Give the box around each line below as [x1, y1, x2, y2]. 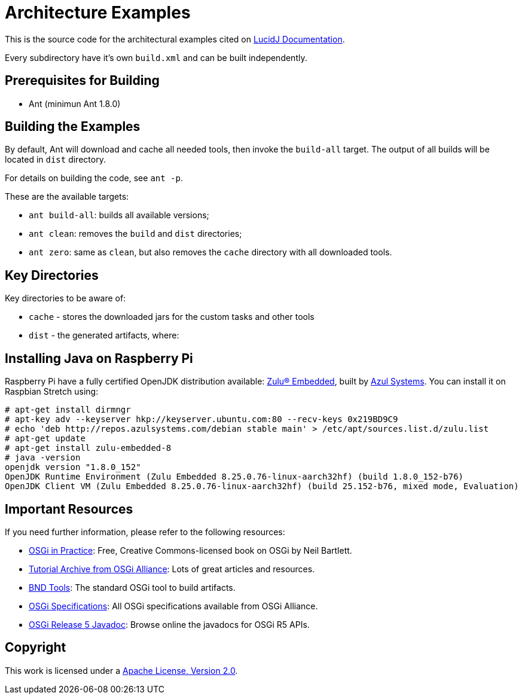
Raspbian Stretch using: [5, 386, 99, 397]
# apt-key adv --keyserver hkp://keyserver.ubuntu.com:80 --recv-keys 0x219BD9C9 [5, 414, 398, 425]
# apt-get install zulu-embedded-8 [5, 443, 172, 453]
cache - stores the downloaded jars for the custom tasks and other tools [29, 312, 315, 322]
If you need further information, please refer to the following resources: [5, 526, 285, 537]
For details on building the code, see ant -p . [5, 173, 183, 184]
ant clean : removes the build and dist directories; [29, 228, 242, 239]
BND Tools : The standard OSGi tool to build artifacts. [29, 582, 236, 593]
